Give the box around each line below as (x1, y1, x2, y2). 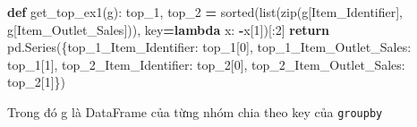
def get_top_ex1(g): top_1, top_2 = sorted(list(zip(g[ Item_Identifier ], (7, 3, 404, 21)
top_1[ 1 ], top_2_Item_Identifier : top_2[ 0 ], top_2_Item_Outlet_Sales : (7, 55, 405, 73)
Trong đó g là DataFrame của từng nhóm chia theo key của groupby (7, 102, 383, 121)
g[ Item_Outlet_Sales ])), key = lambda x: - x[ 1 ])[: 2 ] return (7, 20, 330, 38)
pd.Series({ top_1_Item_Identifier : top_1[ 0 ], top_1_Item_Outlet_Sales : (7, 38, 412, 56)
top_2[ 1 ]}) (7, 72, 65, 91)
